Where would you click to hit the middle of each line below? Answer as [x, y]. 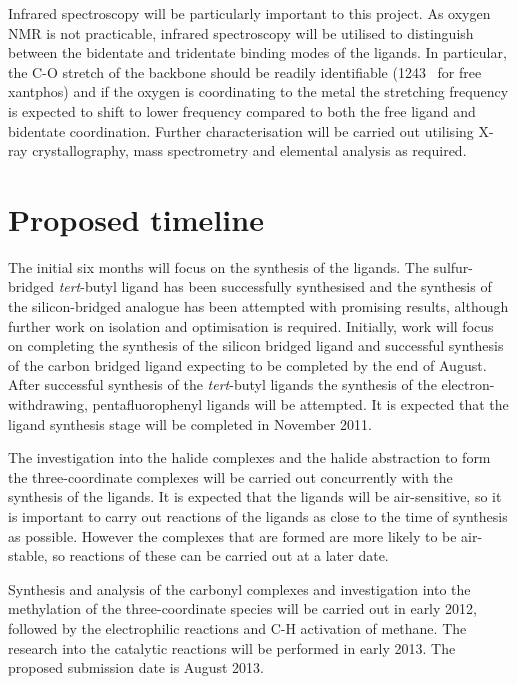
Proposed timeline [136, 218]
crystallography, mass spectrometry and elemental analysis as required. [249, 150]
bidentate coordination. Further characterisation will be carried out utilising [241, 130]
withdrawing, [48, 404]
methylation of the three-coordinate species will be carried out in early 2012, [242, 608]
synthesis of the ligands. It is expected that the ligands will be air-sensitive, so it [255, 496]
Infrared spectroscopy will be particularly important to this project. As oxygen [249, 13]
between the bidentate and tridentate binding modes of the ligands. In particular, [257, 52]
